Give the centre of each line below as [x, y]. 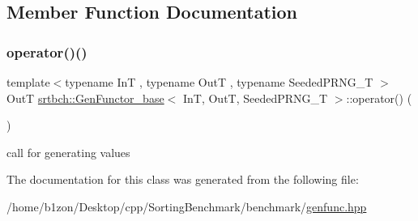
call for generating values [68, 152]
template [28, 82]
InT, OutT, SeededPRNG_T [255, 98]
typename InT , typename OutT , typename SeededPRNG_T [219, 82]
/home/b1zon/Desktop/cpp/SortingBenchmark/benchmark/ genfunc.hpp [187, 206]
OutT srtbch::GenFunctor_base [85, 98]
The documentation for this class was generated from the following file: [183, 179]
